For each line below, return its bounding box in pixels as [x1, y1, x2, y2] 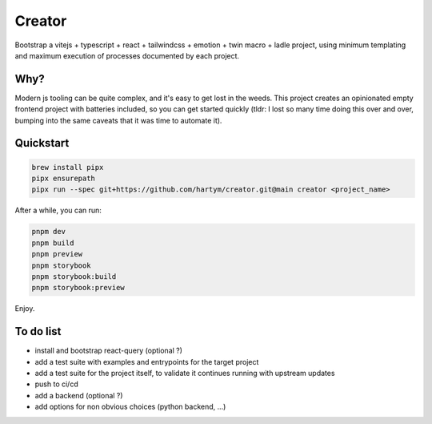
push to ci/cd [34, 379, 79, 389]
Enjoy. [14, 304, 35, 313]
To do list [14, 325, 62, 338]
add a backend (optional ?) [34, 390, 123, 400]
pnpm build [31, 238, 74, 248]
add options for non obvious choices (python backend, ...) [34, 402, 226, 412]
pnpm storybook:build [31, 272, 117, 281]
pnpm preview [31, 249, 83, 259]
